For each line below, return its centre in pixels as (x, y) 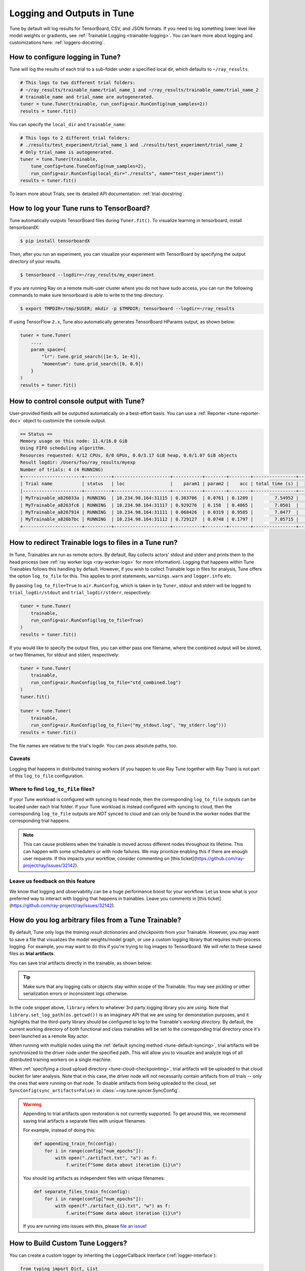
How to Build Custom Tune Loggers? (68, 1243)
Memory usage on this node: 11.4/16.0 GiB (74, 441)
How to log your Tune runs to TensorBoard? (80, 208)
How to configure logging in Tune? (65, 57)
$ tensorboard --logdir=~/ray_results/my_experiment (87, 275)
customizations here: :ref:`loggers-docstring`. (57, 43)
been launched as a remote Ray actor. (49, 1036)
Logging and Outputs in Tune (72, 13)
